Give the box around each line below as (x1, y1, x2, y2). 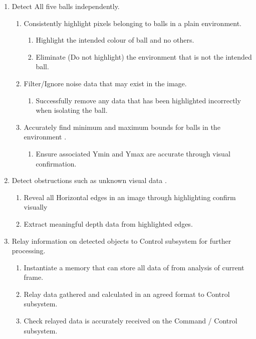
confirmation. (36, 158, 77, 168)
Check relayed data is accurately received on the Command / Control (24, 315, 237, 326)
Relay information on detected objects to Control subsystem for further (12, 235, 231, 246)
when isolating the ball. (36, 105, 108, 115)
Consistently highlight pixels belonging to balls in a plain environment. (24, 18, 241, 28)
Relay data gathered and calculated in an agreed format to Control (24, 288, 230, 299)
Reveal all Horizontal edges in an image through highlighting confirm (24, 192, 236, 202)
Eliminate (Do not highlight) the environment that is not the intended (36, 51, 252, 62)
